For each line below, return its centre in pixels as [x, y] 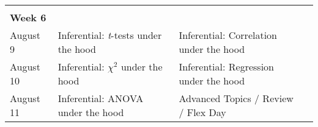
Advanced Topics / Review [236, 98]
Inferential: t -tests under [110, 35]
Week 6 [28, 17]
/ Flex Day [202, 112]
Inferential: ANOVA [101, 98]
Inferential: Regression [226, 67]
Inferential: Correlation [228, 35]
